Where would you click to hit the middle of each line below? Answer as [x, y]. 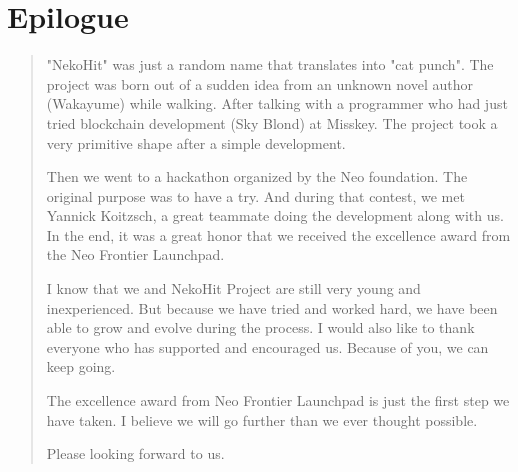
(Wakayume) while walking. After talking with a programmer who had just [277, 103]
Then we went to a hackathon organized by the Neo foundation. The [257, 176]
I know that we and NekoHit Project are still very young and [233, 288]
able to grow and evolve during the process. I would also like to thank [260, 327]
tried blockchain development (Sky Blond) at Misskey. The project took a [272, 122]
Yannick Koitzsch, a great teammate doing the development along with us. [275, 215]
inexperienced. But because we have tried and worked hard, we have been [272, 307]
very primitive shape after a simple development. [196, 142]
